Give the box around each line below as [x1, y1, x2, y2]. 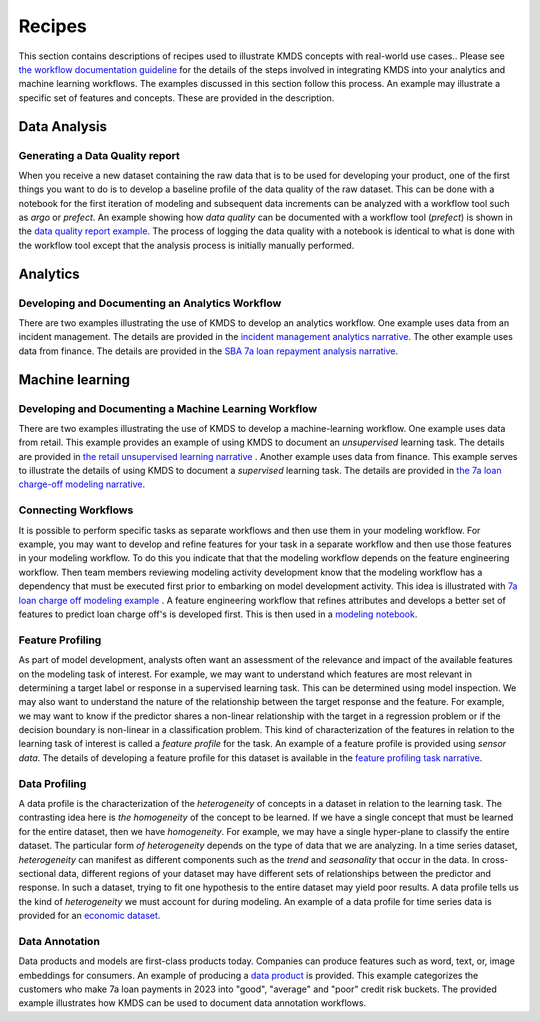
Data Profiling [18, 776, 87, 790]
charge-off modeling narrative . [18, 478, 146, 490]
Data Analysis [18, 118, 108, 135]
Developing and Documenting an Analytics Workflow [18, 296, 282, 310]
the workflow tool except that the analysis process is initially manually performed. [18, 239, 355, 251]
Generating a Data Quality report [18, 148, 180, 162]
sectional [18, 867, 57, 879]
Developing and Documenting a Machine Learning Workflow [18, 401, 318, 415]
